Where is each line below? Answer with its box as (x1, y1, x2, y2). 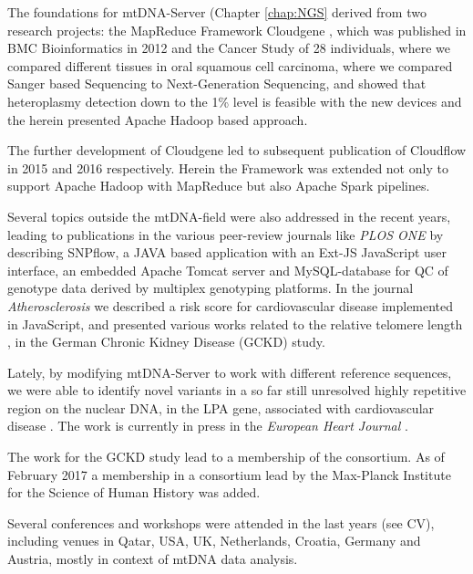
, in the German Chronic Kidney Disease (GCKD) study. (7, 332, 325, 351)
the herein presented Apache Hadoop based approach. (7, 110, 308, 129)
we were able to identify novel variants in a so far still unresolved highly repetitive (7, 381, 467, 400)
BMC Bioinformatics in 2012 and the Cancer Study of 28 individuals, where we (7, 38, 451, 57)
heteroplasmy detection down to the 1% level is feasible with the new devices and (7, 91, 462, 110)
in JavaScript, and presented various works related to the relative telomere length (7, 314, 463, 333)
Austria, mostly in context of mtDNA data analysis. (7, 549, 298, 569)
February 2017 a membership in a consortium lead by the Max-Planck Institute (7, 464, 451, 484)
